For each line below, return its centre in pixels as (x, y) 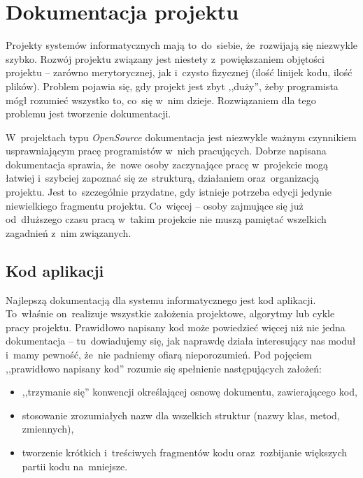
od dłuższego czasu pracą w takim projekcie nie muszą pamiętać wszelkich (166, 219)
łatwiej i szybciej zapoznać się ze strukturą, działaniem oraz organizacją (162, 178)
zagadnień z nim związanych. (69, 232)
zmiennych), (48, 429)
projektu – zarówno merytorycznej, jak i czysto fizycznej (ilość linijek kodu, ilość (179, 72)
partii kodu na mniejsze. (75, 466)
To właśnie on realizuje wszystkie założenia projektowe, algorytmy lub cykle (170, 313)
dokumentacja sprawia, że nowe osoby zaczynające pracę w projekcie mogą (167, 164)
